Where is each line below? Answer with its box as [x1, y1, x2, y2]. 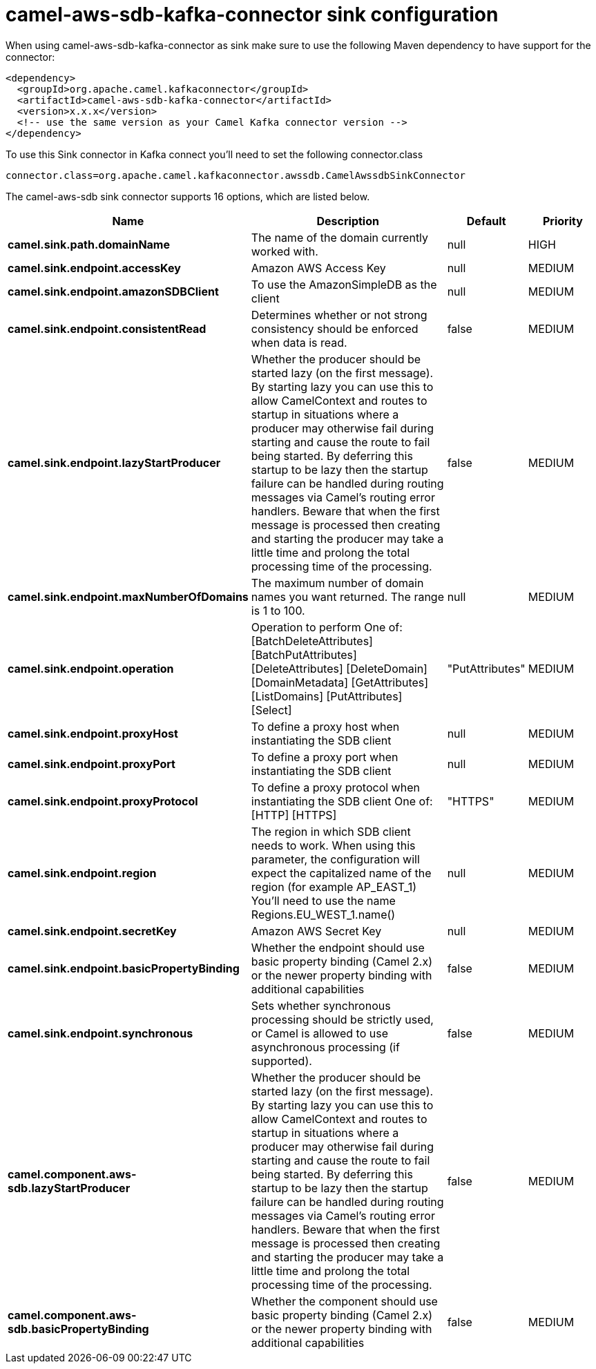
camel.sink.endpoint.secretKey [8, 923, 177, 938]
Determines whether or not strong [251, 307, 427, 322]
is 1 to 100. [251, 603, 305, 618]
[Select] [251, 702, 292, 717]
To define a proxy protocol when [251, 780, 420, 794]
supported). [251, 1053, 312, 1068]
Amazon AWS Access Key [251, 260, 386, 275]
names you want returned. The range [251, 589, 444, 604]
